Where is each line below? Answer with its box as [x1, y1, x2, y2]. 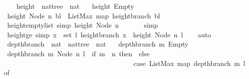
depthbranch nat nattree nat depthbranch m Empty [7, 39, 189, 49]
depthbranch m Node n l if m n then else [7, 48, 150, 58]
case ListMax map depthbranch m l [133, 58, 246, 68]
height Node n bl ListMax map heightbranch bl [7, 10, 160, 20]
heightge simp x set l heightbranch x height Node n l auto [7, 29, 211, 39]
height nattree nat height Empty [16, 1, 134, 11]
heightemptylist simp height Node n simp [7, 20, 158, 30]
